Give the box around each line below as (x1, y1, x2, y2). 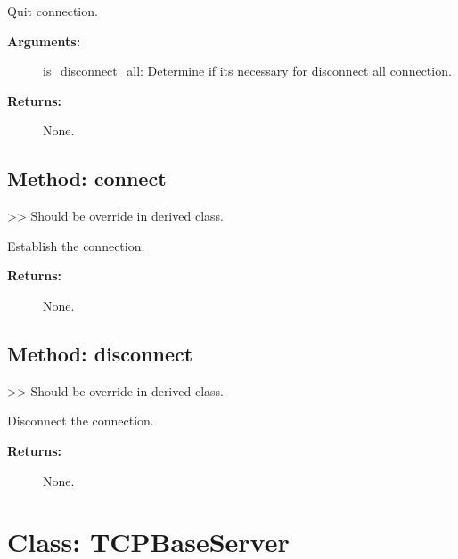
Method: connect (7, 165, 167, 192)
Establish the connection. (7, 236, 145, 255)
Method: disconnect (7, 339, 193, 367)
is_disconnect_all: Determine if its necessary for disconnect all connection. (43, 61, 452, 80)
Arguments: (7, 31, 81, 50)
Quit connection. (7, 2, 98, 20)
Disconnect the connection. (7, 411, 154, 430)
